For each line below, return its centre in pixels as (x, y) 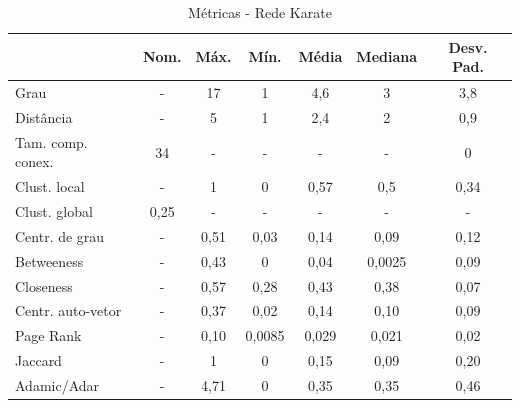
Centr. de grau (60, 235)
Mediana (387, 56)
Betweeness (49, 260)
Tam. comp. (51, 141)
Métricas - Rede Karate (260, 12)
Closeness (44, 285)
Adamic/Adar (57, 384)
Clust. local (50, 186)
